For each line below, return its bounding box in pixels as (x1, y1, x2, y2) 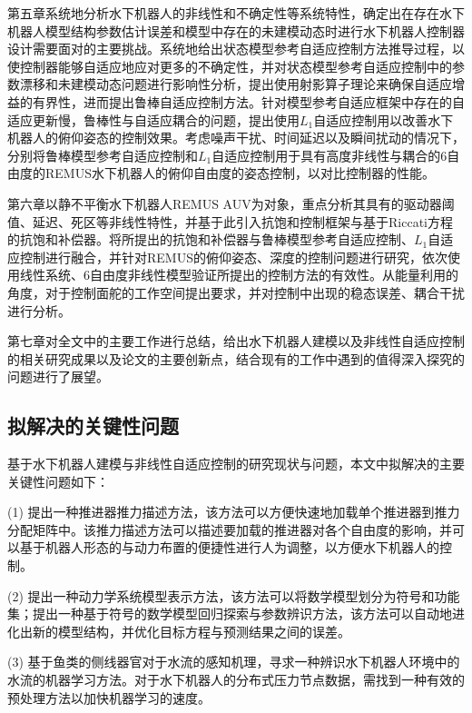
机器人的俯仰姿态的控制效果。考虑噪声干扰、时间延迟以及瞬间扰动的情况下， (7, 128, 465, 147)
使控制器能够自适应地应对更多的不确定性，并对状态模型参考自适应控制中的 (7, 56, 452, 75)
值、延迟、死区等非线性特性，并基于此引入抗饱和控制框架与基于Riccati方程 (7, 212, 453, 231)
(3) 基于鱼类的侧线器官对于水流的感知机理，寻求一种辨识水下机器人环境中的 (7, 652, 460, 671)
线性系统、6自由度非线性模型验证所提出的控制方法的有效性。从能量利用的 (19, 265, 458, 284)
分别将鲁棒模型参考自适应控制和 (7, 145, 198, 164)
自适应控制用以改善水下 (313, 110, 454, 129)
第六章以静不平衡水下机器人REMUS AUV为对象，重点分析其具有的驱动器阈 (7, 193, 455, 213)
